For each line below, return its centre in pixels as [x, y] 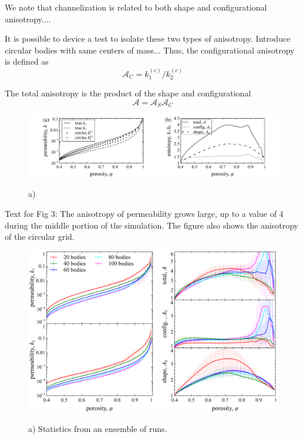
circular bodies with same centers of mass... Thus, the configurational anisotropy [150, 50]
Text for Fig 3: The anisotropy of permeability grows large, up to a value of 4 [144, 214]
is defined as [27, 61]
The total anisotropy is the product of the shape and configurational [128, 93]
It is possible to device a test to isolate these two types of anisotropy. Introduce [148, 38]
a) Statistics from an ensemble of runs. [98, 428]
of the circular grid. [40, 237]
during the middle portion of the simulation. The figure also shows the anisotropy [151, 225]
